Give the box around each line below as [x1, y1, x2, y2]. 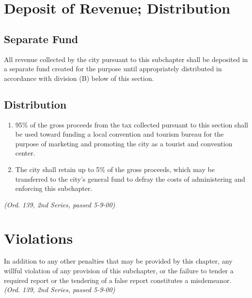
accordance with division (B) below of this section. [4, 73, 154, 83]
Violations [4, 228, 73, 248]
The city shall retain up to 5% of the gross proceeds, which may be [15, 164, 215, 174]
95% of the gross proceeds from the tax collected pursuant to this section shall [15, 119, 248, 129]
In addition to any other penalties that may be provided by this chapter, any [4, 256, 233, 266]
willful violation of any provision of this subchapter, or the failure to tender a [4, 266, 234, 276]
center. [15, 148, 35, 158]
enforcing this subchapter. [15, 183, 93, 193]
